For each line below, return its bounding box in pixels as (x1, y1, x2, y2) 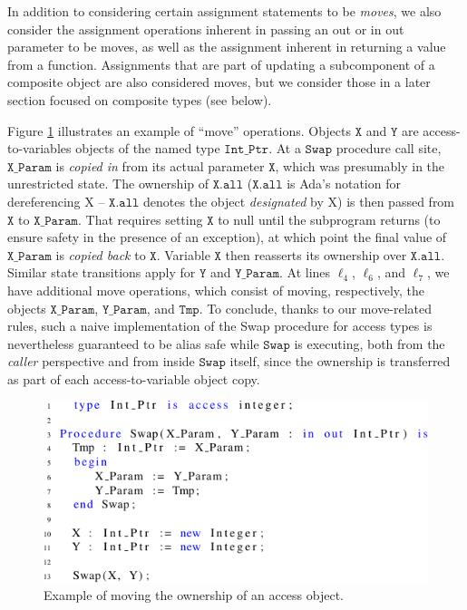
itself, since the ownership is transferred (229, 352, 451, 371)
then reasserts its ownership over (225, 245, 407, 264)
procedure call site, (336, 139, 442, 158)
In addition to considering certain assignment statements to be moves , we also (7, 2, 442, 20)
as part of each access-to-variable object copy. (7, 369, 260, 388)
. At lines (279, 263, 331, 282)
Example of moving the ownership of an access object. (44, 586, 345, 605)
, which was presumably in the (275, 156, 445, 175)
